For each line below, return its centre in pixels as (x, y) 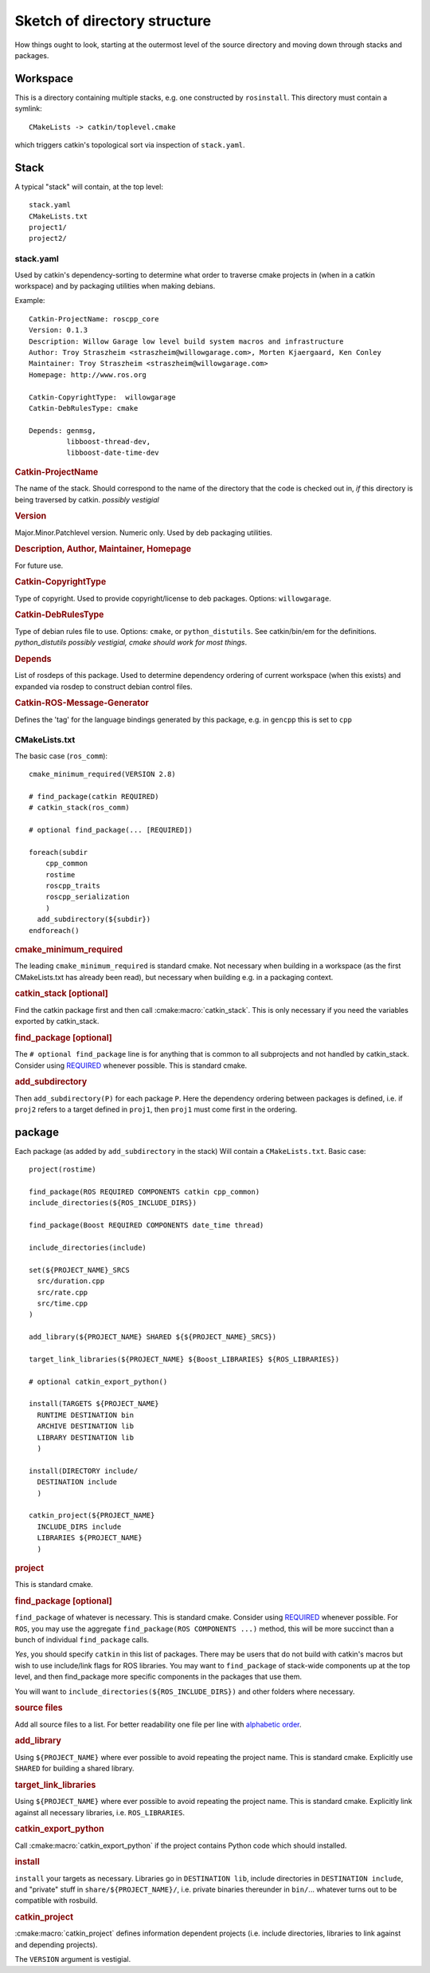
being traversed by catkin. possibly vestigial (87, 499)
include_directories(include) (88, 1247)
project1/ (48, 228)
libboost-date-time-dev (113, 453)
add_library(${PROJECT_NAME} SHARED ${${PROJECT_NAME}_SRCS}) (153, 1337)
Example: (30, 301)
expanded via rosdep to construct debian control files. (104, 687)
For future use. (39, 565)
